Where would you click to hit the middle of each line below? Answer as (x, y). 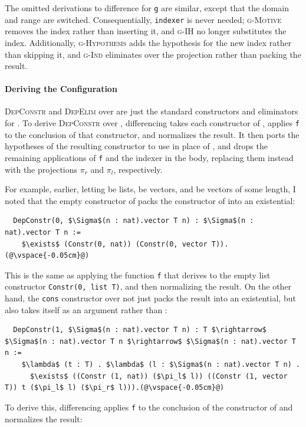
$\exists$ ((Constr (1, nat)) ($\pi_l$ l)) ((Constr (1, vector (159, 376)
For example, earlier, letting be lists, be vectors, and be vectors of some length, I (150, 189)
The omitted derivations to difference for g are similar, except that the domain (147, 8)
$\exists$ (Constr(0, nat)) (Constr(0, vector (114, 244)
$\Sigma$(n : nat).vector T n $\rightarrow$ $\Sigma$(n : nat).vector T (150, 341)
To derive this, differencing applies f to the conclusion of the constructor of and (149, 407)
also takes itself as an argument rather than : (86, 309)
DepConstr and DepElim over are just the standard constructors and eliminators (152, 111)
